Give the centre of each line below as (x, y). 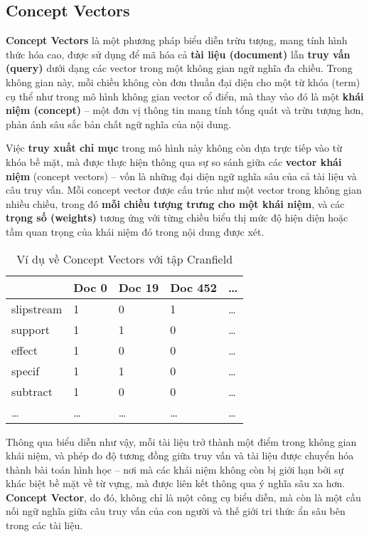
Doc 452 (193, 287)
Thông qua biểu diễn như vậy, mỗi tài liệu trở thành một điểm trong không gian (181, 441)
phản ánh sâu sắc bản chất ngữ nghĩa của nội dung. (119, 124)
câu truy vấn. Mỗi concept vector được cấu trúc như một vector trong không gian (184, 190)
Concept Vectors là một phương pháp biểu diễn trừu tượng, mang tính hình (177, 40)
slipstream (37, 308)
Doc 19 (139, 287)
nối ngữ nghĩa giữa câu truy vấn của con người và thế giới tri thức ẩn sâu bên (176, 511)
